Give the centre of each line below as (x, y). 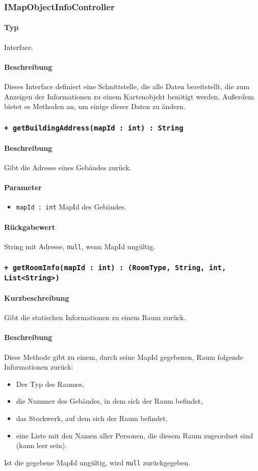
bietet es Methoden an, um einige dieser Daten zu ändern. (95, 106)
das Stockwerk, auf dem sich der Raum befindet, (92, 418)
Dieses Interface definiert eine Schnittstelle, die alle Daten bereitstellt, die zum (127, 86)
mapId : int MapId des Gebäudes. (71, 207)
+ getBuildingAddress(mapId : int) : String (94, 128)
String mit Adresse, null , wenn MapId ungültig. (80, 246)
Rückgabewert (30, 227)
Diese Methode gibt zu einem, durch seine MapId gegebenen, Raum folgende (124, 357)
